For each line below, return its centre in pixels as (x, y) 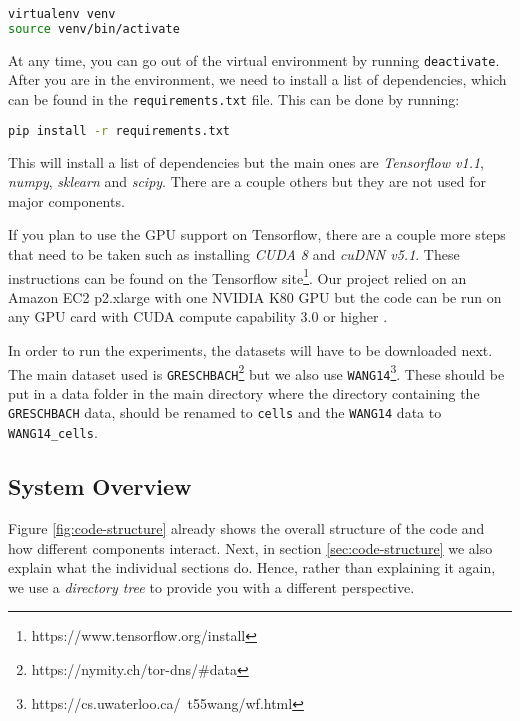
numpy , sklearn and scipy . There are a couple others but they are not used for (247, 181)
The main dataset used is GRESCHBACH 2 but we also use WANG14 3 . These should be (256, 372)
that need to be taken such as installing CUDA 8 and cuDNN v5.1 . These (234, 253)
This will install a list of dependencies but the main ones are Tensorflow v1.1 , (246, 161)
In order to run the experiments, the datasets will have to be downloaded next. (250, 349)
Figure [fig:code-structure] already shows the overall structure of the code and (246, 527)
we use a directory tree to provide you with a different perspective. (211, 586)
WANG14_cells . (53, 432)
